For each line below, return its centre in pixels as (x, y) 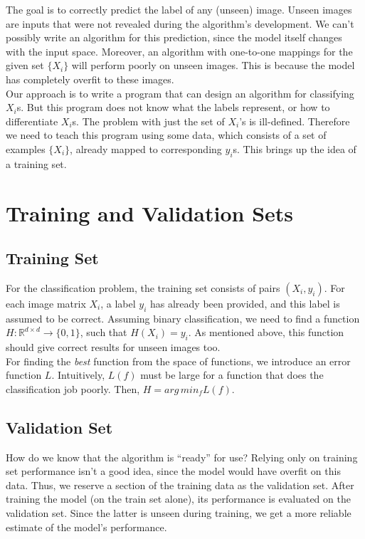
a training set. (36, 163)
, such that (104, 332)
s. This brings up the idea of (295, 148)
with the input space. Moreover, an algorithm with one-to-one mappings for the (179, 51)
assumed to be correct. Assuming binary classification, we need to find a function (183, 318)
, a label (118, 303)
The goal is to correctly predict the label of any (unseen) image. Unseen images (179, 9)
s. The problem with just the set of (148, 121)
